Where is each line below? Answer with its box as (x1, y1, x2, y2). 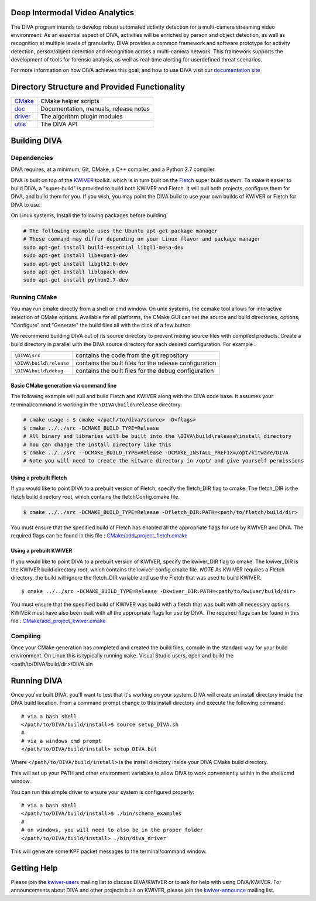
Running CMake (11, 293, 57, 301)
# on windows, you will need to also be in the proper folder (21, 827, 204, 834)
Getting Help (11, 863, 58, 873)
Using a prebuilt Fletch (11, 474, 67, 481)
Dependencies (11, 153, 54, 162)
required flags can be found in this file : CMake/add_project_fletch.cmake (11, 532, 188, 539)
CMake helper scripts (40, 97, 99, 105)
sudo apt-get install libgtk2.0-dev (23, 261, 129, 267)
